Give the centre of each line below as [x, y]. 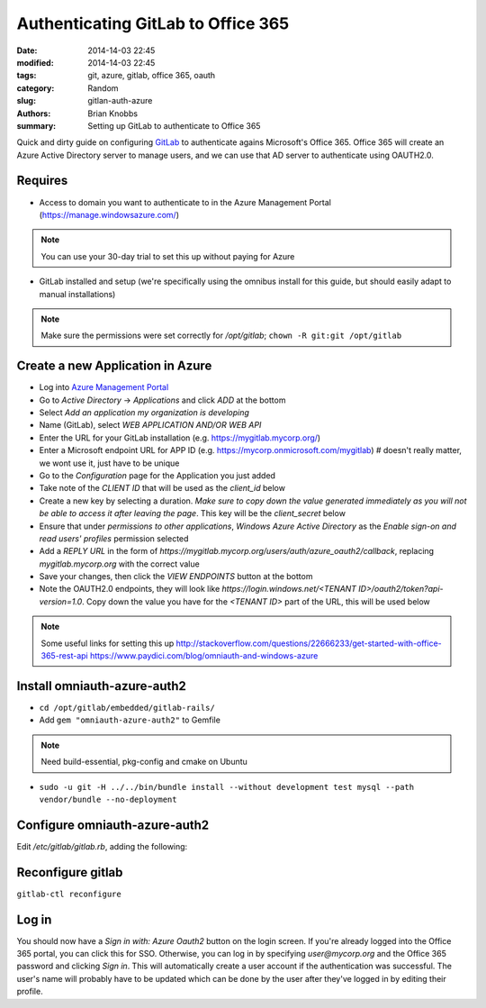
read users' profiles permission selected [114, 538]
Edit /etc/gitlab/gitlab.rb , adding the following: [102, 846]
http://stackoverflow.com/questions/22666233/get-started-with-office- [309, 643]
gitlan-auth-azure [120, 101]
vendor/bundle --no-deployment [108, 799]
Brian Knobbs [113, 114]
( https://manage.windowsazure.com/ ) [109, 214]
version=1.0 [61, 601]
